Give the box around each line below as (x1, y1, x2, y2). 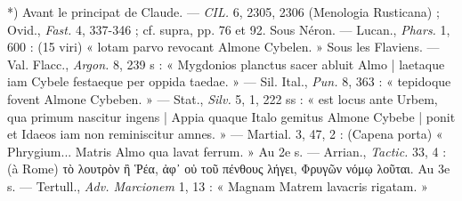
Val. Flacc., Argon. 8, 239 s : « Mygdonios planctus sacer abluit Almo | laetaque (7, 54, 445, 73)
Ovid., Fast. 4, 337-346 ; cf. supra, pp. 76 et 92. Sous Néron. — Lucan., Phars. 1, (7, 20, 450, 38)
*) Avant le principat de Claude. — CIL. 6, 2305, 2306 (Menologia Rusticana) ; (7, 3, 440, 20)
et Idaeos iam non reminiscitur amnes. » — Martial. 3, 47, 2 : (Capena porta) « (7, 125, 443, 143)
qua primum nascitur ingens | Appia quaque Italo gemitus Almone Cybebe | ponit (7, 107, 456, 125)
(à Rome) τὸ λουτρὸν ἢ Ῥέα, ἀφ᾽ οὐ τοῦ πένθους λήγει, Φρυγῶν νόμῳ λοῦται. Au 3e (7, 159, 450, 178)
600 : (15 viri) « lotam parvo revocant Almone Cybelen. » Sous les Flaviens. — (7, 37, 440, 56)
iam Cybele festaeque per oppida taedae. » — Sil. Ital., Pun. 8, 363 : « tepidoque (7, 72, 451, 91)
